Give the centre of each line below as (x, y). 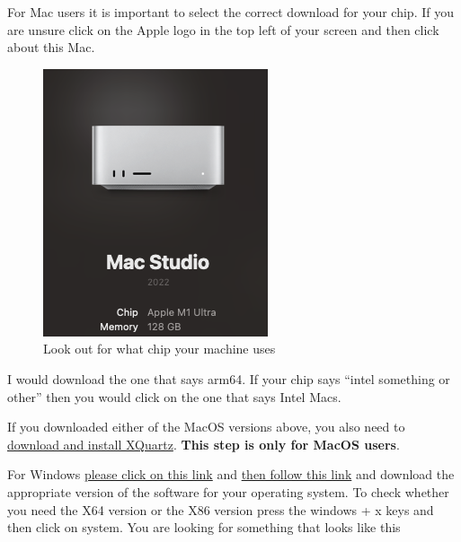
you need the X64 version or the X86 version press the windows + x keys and (221, 509)
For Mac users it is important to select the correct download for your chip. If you (230, 12)
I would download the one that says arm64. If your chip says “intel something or (229, 378)
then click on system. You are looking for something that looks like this (204, 527)
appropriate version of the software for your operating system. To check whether (228, 491)
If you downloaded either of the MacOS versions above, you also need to (206, 427)
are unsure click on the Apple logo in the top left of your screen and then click (223, 29)
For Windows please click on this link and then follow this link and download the (231, 474)
